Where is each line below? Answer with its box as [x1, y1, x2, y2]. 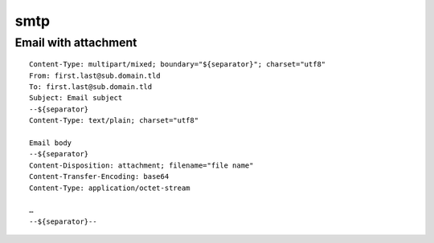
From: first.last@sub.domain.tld [29, 71, 161, 80]
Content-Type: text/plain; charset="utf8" [29, 116, 199, 125]
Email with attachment [14, 35, 137, 50]
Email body [29, 138, 72, 148]
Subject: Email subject [29, 93, 123, 103]
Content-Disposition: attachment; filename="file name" [29, 160, 254, 170]
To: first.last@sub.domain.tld [29, 82, 153, 91]
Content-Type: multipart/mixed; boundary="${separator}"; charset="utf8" [29, 60, 326, 69]
